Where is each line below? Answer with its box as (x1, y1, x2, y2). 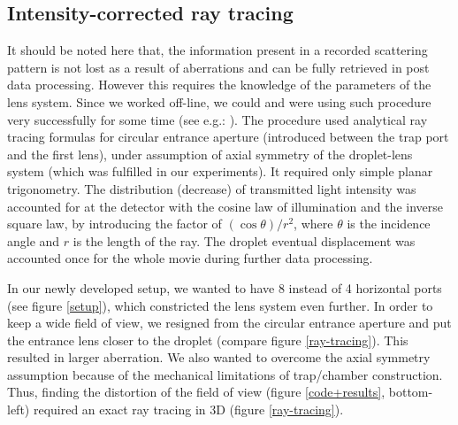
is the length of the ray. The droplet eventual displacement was (73, 231, 416, 250)
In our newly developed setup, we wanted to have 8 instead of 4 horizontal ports (7, 278, 442, 297)
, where (294, 214, 333, 233)
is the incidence (347, 214, 431, 233)
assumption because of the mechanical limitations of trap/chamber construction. (7, 365, 443, 383)
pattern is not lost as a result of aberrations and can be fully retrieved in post (7, 58, 430, 76)
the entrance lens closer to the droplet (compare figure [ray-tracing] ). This (7, 330, 408, 349)
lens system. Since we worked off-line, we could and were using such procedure (7, 92, 431, 111)
